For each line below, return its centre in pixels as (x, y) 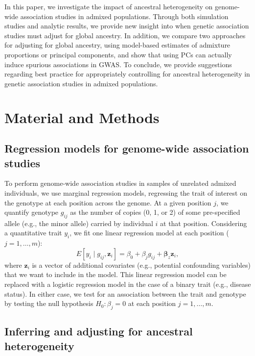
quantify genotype (32, 212)
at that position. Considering (204, 223)
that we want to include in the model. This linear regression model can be (116, 274)
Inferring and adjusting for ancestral (99, 331)
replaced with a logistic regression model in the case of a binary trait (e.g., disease (128, 284)
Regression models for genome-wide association (127, 148)
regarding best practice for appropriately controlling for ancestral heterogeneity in (127, 74)
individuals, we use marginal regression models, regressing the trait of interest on (126, 192)
